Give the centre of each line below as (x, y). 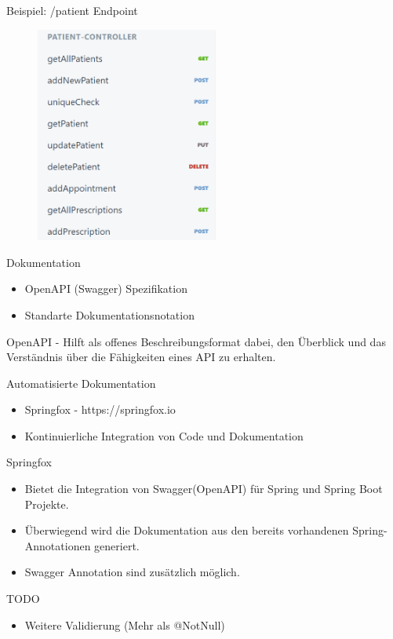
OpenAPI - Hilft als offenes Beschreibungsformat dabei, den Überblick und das (196, 341)
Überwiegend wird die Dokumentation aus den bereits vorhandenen (187, 530)
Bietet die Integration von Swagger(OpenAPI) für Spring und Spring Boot (204, 489)
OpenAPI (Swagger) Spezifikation (106, 288)
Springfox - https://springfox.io (100, 409)
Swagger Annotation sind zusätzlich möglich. (132, 572)
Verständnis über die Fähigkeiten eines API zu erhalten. (141, 357)
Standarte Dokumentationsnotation (109, 314)
